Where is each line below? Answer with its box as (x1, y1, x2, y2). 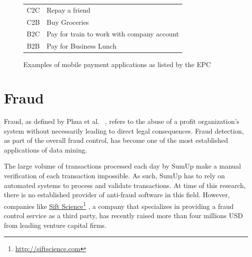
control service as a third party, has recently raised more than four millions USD (4, 210, 243, 221)
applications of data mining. (4, 144, 87, 154)
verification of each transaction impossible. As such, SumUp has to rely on (4, 171, 225, 181)
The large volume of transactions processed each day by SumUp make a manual (4, 161, 241, 171)
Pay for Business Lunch (47, 41, 117, 51)
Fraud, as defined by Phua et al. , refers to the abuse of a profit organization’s (4, 116, 239, 126)
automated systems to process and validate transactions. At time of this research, (4, 180, 246, 190)
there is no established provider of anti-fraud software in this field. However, (4, 189, 230, 200)
